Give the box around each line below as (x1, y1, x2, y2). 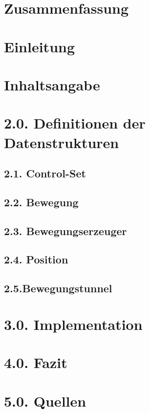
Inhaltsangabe (4, 74, 100, 94)
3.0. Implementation (4, 314, 143, 334)
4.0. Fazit (4, 352, 67, 372)
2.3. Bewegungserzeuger (4, 223, 127, 238)
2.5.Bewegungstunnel (4, 281, 112, 296)
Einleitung (4, 36, 75, 56)
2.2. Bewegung (4, 194, 79, 209)
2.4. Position (4, 252, 68, 267)
